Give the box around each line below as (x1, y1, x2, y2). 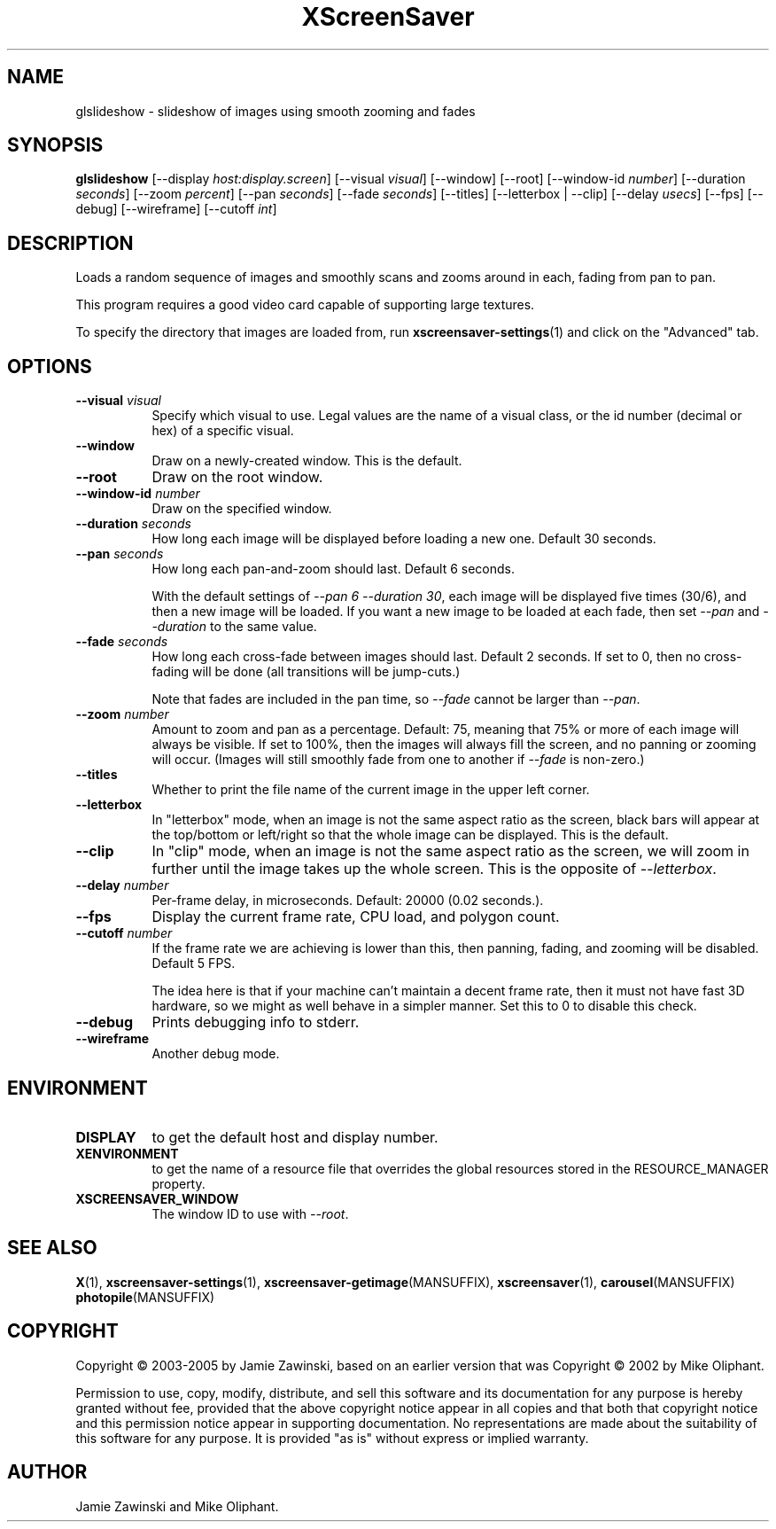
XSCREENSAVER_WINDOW (75, 1190, 239, 1206)
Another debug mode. (151, 1046, 280, 1062)
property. (151, 1175, 206, 1191)
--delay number (75, 878, 169, 893)
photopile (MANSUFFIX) (75, 1289, 215, 1305)
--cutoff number (75, 925, 173, 941)
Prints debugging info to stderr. (151, 1013, 360, 1032)
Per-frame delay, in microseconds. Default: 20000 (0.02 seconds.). (151, 893, 544, 909)
